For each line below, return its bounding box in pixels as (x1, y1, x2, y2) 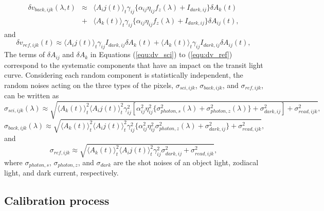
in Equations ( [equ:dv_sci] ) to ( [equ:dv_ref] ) (90, 49, 232, 60)
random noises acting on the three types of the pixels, (4, 79, 173, 90)
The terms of (4, 49, 45, 60)
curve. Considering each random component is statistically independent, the (4, 69, 243, 80)
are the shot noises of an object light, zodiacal (113, 156, 259, 167)
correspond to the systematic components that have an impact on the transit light (4, 59, 263, 70)
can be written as (4, 90, 59, 101)
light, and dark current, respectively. (4, 167, 119, 178)
